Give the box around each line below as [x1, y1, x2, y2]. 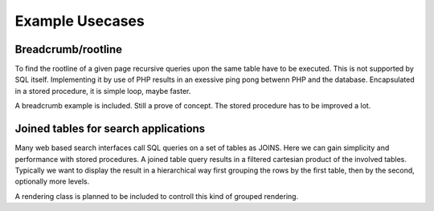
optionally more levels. [14, 177, 90, 186]
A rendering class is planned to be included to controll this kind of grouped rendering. [14, 191, 299, 201]
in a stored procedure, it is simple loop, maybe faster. [14, 86, 191, 95]
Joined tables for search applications [14, 122, 206, 136]
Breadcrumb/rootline [14, 43, 123, 56]
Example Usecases [14, 12, 145, 30]
